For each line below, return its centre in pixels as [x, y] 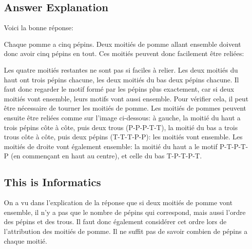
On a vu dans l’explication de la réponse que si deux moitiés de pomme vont [118, 202]
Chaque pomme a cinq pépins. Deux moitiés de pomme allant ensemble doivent [123, 44]
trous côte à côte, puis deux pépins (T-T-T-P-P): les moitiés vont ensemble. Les [123, 137]
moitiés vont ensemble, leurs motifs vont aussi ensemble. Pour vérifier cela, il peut [126, 98]
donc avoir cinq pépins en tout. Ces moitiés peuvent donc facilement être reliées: [124, 53]
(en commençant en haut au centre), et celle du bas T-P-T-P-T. [106, 156]
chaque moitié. [26, 240]
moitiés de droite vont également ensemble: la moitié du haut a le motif [111, 146]
